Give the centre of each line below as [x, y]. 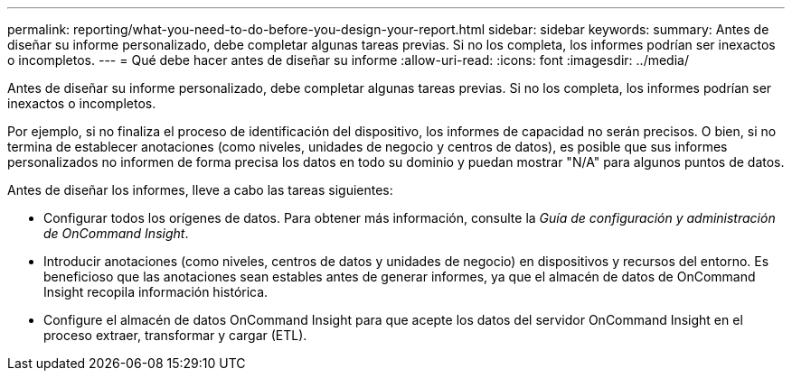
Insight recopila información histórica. [156, 292]
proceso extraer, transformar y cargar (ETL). [175, 335]
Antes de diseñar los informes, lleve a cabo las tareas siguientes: [200, 190]
